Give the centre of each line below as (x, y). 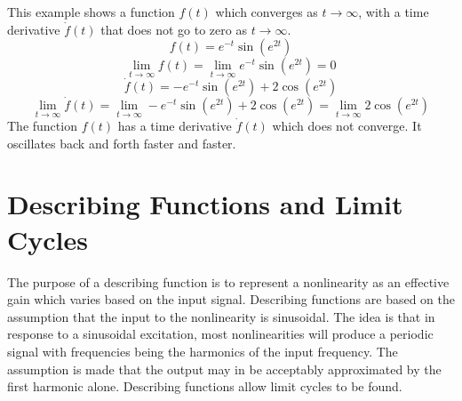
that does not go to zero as (174, 29)
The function (42, 126)
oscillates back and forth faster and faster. (122, 143)
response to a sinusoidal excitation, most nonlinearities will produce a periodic (220, 334)
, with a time (394, 12)
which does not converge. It (347, 126)
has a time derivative (175, 126)
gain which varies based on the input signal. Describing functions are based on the (231, 299)
